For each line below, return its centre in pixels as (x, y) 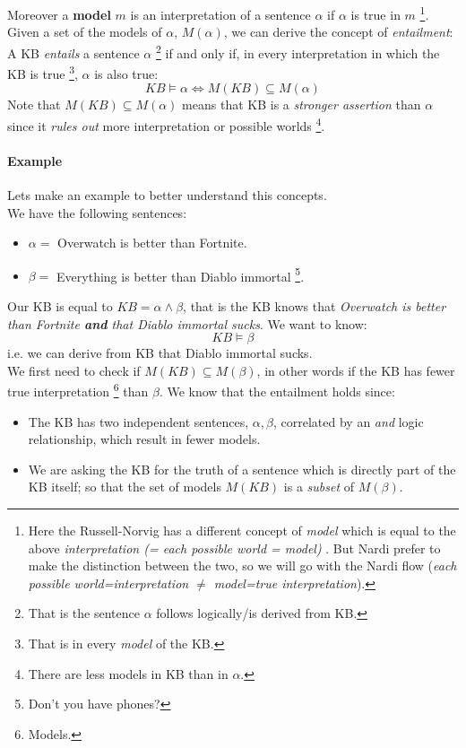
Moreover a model (59, 14)
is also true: (126, 73)
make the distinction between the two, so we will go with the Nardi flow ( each (242, 565)
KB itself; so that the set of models (125, 487)
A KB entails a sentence (73, 52)
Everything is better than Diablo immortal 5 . (181, 274)
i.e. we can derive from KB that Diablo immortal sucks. (160, 353)
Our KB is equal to (60, 306)
